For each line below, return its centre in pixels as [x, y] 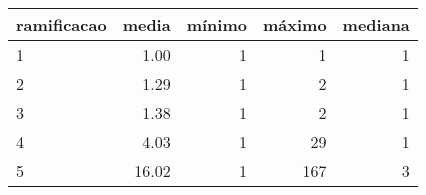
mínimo [216, 24]
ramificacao [61, 24]
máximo [294, 24]
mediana [376, 24]
